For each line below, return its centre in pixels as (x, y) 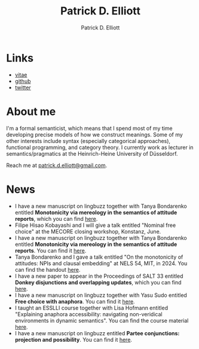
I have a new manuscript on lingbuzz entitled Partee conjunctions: (97, 333)
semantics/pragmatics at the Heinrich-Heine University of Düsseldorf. (92, 153)
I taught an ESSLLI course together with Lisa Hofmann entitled (91, 308)
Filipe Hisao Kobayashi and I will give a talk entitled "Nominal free (95, 225)
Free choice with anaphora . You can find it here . (75, 301)
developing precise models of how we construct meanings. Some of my (95, 134)
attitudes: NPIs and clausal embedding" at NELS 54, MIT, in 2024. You (101, 263)
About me (31, 111)
